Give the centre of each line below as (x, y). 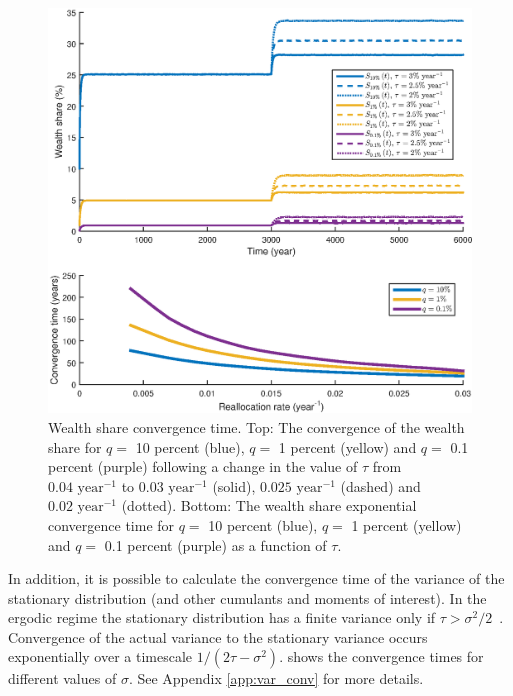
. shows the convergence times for (381, 656)
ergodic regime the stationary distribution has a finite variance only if (222, 617)
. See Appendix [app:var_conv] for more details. (276, 678)
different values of (62, 678)
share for (75, 446)
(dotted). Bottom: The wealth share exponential (269, 505)
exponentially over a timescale (100, 656)
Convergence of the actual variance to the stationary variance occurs (218, 636)
